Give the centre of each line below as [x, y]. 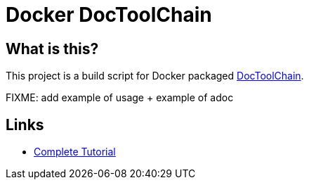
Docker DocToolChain [109, 15]
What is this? [52, 49]
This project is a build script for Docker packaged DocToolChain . [155, 76]
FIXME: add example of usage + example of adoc [120, 98]
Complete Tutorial [75, 152]
